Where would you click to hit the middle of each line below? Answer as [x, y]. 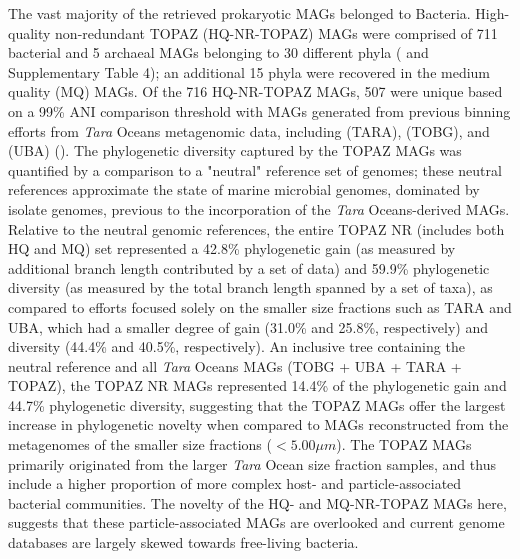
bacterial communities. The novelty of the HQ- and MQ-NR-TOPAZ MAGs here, [257, 502]
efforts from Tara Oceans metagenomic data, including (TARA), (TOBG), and [249, 130]
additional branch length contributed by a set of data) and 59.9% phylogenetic [249, 267]
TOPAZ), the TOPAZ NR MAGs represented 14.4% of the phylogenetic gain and [257, 385]
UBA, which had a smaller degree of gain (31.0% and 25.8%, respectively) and [248, 326]
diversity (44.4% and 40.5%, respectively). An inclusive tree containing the [236, 346]
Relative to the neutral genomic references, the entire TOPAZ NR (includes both [256, 228]
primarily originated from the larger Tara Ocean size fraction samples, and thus [252, 463]
